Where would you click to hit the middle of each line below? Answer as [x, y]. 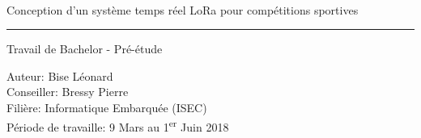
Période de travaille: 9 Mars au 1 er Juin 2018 [118, 125]
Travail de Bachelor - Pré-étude [85, 49]
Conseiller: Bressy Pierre [68, 92]
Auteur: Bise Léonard [60, 75]
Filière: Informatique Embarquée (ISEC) [107, 107]
